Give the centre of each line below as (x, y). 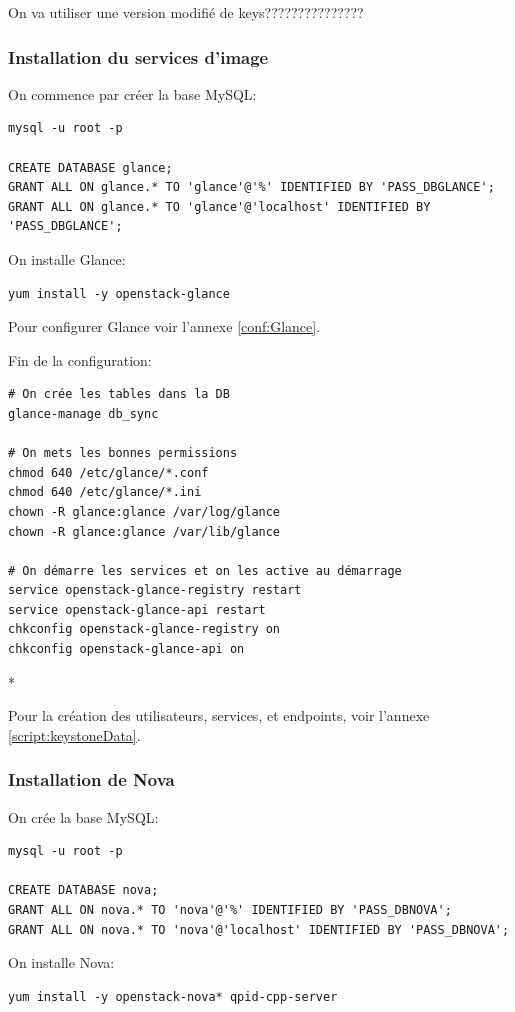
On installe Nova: (61, 962)
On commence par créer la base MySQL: (132, 93)
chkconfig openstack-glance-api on (126, 649)
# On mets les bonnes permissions (123, 453)
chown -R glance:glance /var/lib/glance (144, 531)
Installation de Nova (91, 779)
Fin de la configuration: (80, 359)
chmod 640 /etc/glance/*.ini (105, 492)
